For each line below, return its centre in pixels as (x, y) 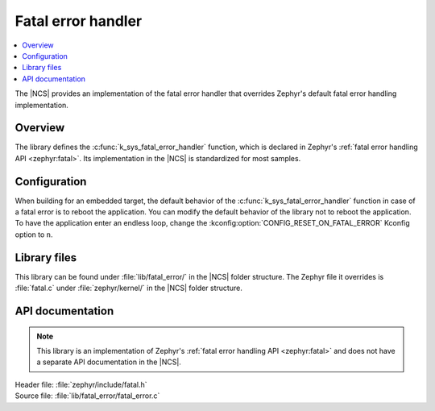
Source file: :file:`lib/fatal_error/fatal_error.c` (87, 396)
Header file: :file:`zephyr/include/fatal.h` (81, 384)
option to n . (34, 235)
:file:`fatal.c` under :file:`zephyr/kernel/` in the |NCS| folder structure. (129, 288)
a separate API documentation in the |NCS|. (109, 362)
